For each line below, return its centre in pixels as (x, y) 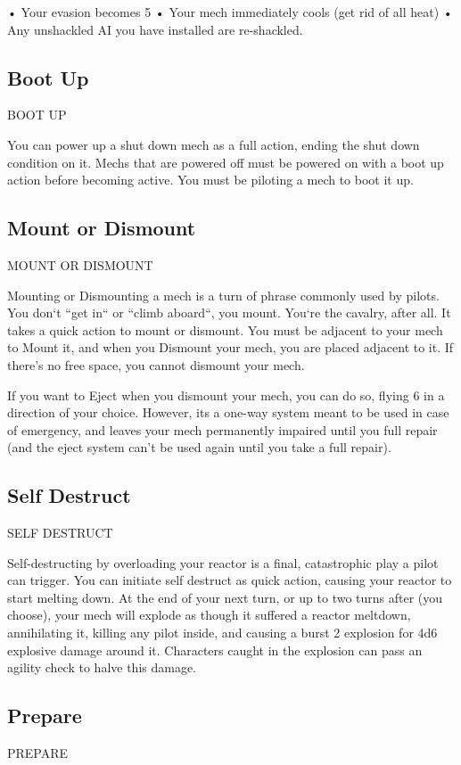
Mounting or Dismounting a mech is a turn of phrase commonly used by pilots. (223, 295)
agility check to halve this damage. (102, 667)
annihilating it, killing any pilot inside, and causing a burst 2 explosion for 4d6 (222, 633)
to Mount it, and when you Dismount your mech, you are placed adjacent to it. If (230, 347)
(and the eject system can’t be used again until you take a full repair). (199, 447)
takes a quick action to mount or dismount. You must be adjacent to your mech (225, 329)
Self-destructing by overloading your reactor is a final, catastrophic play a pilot (223, 562)
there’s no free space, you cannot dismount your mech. (156, 364)
